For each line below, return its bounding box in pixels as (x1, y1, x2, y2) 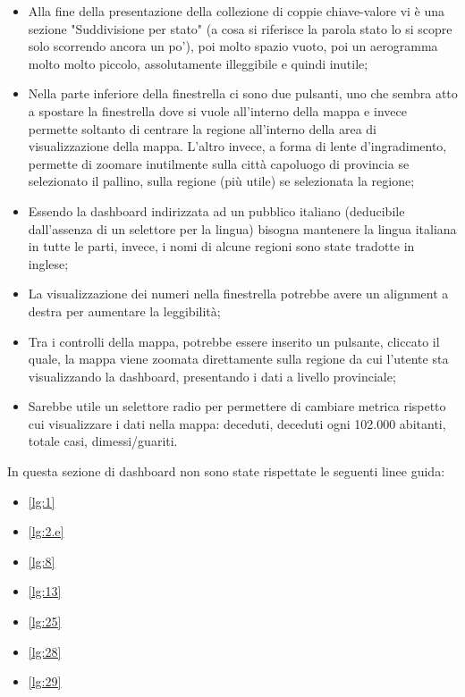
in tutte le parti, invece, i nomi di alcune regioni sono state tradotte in (28, 237, 415, 256)
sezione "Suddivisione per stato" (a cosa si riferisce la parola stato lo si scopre (28, 19, 452, 38)
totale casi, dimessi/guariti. (28, 432, 178, 450)
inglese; (28, 254, 69, 273)
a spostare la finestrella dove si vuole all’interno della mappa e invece (28, 101, 407, 120)
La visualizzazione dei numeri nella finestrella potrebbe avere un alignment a (28, 284, 449, 303)
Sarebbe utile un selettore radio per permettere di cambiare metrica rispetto (28, 397, 446, 416)
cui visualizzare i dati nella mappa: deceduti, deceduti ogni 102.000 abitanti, (28, 414, 446, 432)
